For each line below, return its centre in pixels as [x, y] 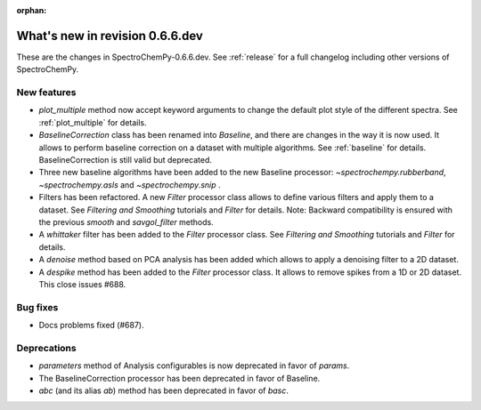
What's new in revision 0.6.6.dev [110, 36]
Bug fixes [37, 307]
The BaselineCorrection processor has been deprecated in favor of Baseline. [179, 378]
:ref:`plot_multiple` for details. [93, 122]
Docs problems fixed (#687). [91, 326]
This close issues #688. [82, 284]
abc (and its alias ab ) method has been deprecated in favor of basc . [164, 390]
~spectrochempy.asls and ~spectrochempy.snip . [130, 185]
